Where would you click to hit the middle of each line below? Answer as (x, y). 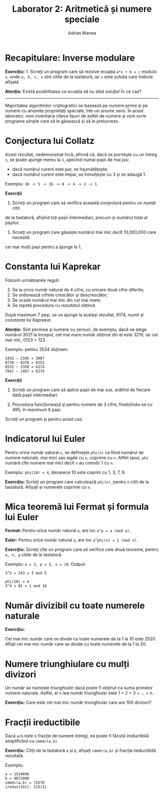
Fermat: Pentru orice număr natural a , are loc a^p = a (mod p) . (68, 531)
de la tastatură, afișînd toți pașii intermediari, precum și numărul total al (76, 217)
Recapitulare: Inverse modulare (70, 58)
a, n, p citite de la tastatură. (34, 555)
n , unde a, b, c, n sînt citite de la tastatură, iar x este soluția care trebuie (79, 76)
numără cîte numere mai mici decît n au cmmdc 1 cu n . (60, 463)
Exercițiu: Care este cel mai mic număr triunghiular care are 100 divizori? (78, 702)
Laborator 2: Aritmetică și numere (82, 9)
